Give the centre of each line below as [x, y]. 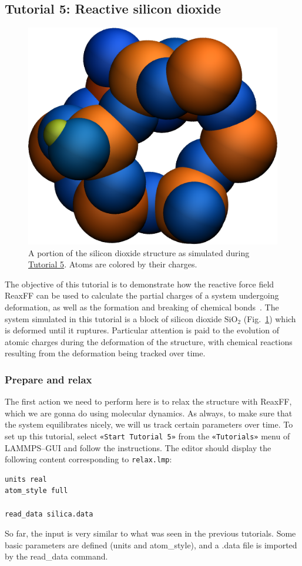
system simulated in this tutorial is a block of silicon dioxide [113, 318]
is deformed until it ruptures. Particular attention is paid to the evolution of [142, 330]
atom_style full [36, 491]
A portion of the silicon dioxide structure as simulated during [139, 252]
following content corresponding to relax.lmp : [88, 459]
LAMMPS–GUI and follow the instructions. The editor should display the [138, 447]
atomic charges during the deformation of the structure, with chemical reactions [149, 341]
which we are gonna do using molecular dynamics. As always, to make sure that [149, 413]
